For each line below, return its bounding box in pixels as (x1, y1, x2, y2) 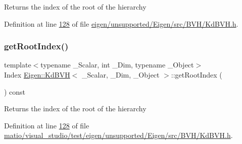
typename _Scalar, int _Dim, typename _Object (40, 59, 194, 70)
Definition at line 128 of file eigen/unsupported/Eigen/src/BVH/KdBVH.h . (4, 18, 238, 29)
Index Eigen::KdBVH (4, 69, 70, 80)
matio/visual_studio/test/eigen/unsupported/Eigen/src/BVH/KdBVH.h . (4, 130, 233, 140)
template (4, 59, 31, 70)
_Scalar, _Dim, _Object (82, 69, 160, 80)
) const (4, 86, 26, 97)
